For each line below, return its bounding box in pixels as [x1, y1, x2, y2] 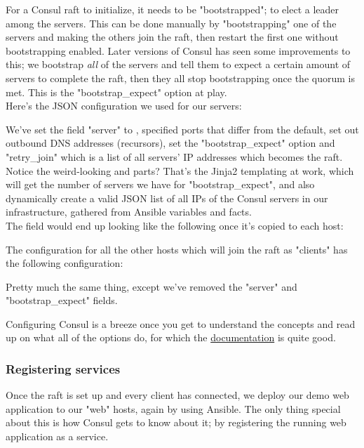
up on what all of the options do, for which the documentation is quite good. [6, 330, 336, 345]
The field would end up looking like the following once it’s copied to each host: [6, 218, 344, 232]
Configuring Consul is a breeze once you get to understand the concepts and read [6, 316, 356, 331]
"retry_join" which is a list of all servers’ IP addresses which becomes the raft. [6, 149, 343, 164]
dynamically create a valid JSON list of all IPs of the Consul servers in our [6, 190, 328, 205]
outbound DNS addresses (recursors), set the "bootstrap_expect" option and [6, 136, 335, 150]
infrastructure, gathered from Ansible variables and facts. [6, 204, 252, 219]
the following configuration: [6, 256, 123, 270]
